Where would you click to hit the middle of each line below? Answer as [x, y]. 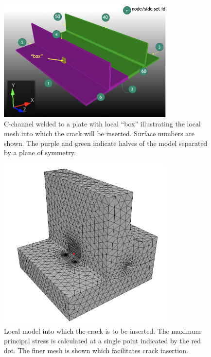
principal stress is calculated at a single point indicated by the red [102, 340]
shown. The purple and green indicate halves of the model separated [106, 143]
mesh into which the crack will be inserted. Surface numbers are [99, 133]
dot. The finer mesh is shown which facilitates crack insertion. [96, 350]
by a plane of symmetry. [40, 152]
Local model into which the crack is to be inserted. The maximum [103, 331]
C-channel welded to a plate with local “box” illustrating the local [102, 124]
